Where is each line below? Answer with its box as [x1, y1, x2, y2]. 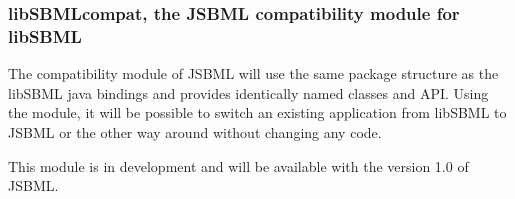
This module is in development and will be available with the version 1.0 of [8, 155, 469, 176]
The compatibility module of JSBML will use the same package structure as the [8, 63, 499, 84]
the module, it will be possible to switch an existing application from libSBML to [8, 102, 507, 123]
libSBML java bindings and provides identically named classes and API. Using [8, 82, 489, 103]
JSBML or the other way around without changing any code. [8, 121, 382, 142]
